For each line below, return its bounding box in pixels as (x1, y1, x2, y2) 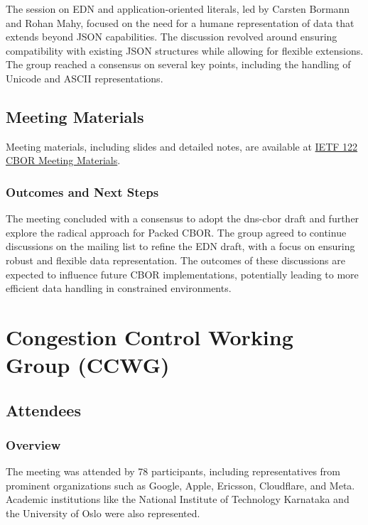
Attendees (6, 399, 81, 421)
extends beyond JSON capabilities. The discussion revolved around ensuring (6, 29, 337, 44)
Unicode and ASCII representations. (6, 70, 163, 85)
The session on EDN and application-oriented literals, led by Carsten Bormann (6, 1, 350, 16)
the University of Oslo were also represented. (6, 506, 200, 521)
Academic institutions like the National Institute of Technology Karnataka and (6, 492, 350, 507)
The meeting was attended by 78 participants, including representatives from (6, 464, 341, 479)
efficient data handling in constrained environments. (6, 281, 232, 296)
